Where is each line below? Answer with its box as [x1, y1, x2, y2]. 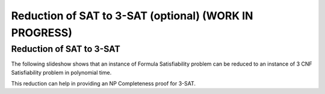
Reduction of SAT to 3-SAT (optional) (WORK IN [11, 9, 253, 22]
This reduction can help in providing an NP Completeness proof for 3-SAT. [11, 80, 196, 87]
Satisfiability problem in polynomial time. [11, 69, 112, 76]
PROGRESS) [11, 26, 72, 39]
